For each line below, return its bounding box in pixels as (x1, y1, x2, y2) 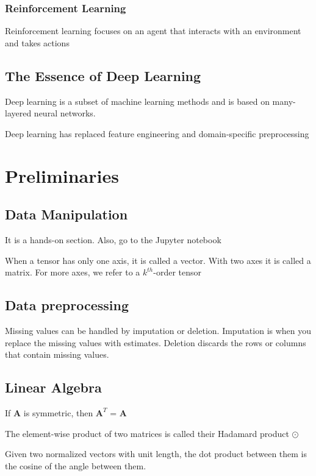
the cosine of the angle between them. (5, 459, 146, 472)
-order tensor (153, 266, 202, 279)
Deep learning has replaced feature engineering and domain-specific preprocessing (5, 127, 309, 140)
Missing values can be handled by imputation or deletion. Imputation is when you (5, 324, 312, 336)
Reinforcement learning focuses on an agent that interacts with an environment (5, 24, 301, 37)
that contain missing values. (5, 348, 109, 361)
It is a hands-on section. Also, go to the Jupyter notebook (5, 233, 221, 246)
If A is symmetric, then (5, 406, 93, 419)
